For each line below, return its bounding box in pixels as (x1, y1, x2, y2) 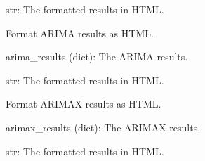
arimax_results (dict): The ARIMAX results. (6, 120, 201, 134)
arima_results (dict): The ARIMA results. (6, 49, 188, 64)
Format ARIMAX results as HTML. (6, 96, 161, 111)
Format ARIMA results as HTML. (6, 25, 154, 40)
